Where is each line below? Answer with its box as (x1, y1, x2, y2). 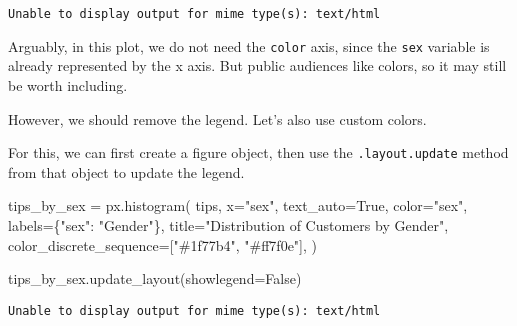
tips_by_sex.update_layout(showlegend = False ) (8, 268, 302, 289)
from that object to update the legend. (8, 161, 245, 182)
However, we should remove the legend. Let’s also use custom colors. (8, 108, 427, 129)
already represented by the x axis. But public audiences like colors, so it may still (8, 55, 507, 76)
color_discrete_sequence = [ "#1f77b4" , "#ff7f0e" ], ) (8, 234, 318, 255)
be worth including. (8, 74, 128, 95)
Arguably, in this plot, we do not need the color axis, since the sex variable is (8, 35, 490, 56)
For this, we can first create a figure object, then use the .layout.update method (8, 142, 509, 163)
